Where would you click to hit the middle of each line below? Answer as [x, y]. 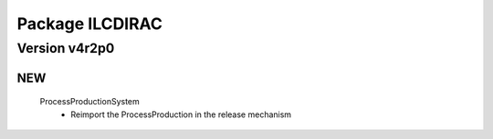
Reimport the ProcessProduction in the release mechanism [181, 114]
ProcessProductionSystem [90, 102]
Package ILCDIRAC [90, 24]
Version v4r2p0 [66, 48]
